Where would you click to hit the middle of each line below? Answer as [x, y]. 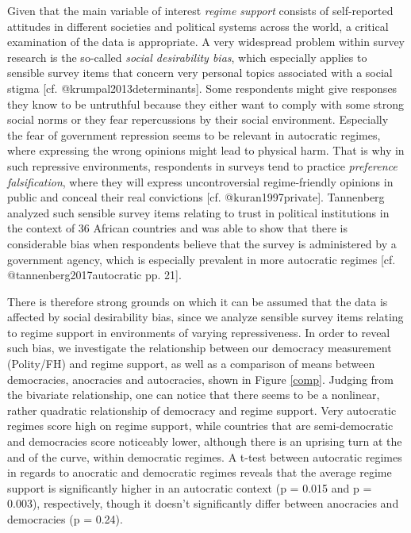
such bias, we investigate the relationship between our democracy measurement [200, 348]
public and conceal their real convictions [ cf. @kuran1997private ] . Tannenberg [196, 197]
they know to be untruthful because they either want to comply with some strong [206, 104]
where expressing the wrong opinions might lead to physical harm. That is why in [206, 150]
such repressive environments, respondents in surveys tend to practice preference [202, 165]
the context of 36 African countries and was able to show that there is [177, 228]
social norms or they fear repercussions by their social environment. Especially [198, 119]
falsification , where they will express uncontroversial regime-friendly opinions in [200, 181]
